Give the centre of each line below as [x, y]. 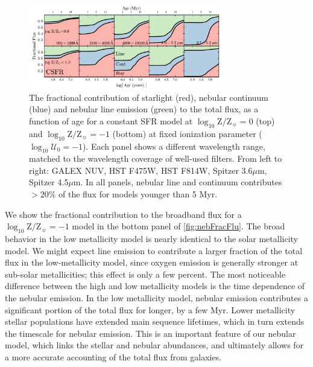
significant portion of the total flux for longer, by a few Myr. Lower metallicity [150, 309]
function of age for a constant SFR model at [111, 120]
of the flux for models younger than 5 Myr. [138, 194]
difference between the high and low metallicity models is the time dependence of [155, 286]
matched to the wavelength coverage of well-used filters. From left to [156, 158]
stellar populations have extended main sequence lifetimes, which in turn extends [155, 321]
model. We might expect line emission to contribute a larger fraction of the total [154, 250]
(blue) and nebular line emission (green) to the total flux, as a [144, 109]
